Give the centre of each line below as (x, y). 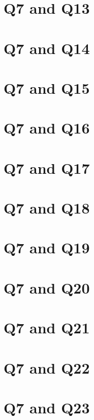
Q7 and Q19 (47, 247)
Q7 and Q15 (47, 87)
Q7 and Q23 (47, 407)
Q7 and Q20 (47, 287)
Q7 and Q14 (47, 48)
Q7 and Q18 (47, 208)
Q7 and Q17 (47, 167)
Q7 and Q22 (47, 367)
